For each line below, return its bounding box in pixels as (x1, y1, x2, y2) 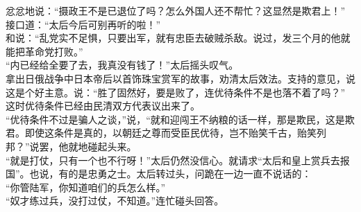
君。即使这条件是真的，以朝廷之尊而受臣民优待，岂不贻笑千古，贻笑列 (6, 125, 326, 140)
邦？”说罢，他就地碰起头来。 (6, 139, 137, 153)
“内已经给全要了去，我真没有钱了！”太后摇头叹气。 (6, 58, 239, 72)
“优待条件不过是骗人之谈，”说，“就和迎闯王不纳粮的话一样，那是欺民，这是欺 (6, 112, 355, 126)
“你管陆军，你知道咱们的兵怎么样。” (6, 179, 166, 194)
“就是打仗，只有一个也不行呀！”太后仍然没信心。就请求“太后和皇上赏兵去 (6, 152, 340, 167)
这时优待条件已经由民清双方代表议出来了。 (6, 98, 200, 113)
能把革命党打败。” (6, 44, 83, 58)
